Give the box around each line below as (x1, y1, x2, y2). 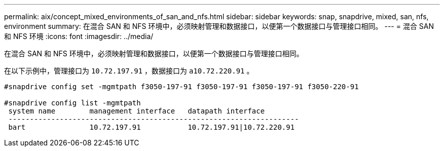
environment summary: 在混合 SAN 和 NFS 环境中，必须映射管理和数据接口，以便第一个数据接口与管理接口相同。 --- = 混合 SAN (4, 22, 434, 30)
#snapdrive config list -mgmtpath (4, 99, 141, 107)
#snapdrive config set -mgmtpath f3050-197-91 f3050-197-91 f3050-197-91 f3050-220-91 (4, 83, 359, 91)
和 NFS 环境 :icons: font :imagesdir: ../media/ (4, 32, 154, 41)
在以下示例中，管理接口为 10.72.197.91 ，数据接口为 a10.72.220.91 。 (4, 66, 254, 75)
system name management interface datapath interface (8, 107, 265, 115)
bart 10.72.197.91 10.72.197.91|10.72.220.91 (8, 123, 295, 131)
